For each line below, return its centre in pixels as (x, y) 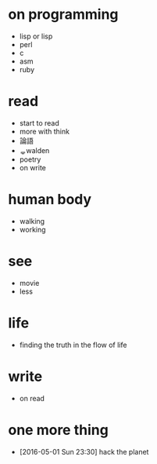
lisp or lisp (36, 36)
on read (32, 398)
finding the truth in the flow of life (73, 345)
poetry (30, 159)
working (32, 229)
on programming (63, 15)
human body (50, 200)
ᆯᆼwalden (34, 150)
